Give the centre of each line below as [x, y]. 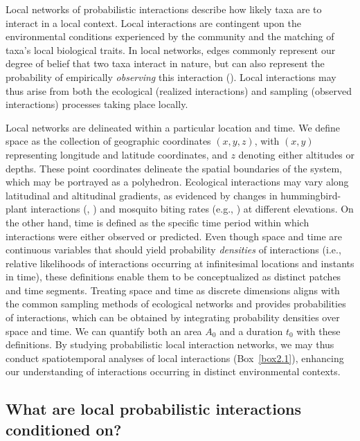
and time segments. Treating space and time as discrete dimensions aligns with [173, 290]
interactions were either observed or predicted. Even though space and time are [174, 236]
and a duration [251, 331]
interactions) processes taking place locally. [97, 104]
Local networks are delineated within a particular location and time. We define [173, 127]
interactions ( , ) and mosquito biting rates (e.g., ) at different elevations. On [192, 209]
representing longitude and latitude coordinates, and [117, 154]
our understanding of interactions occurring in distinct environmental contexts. [173, 371]
